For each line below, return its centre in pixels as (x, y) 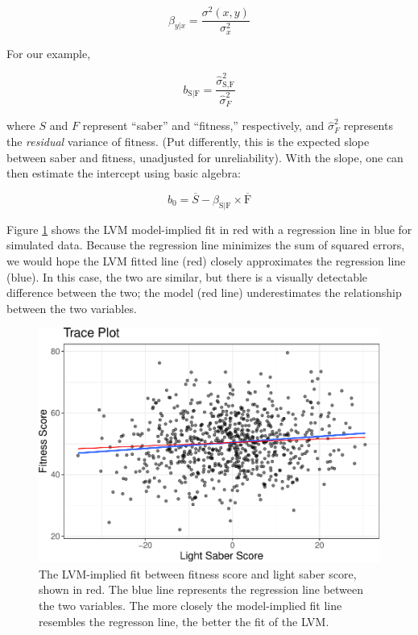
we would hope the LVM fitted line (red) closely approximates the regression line (206, 260)
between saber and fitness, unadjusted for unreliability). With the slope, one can (205, 157)
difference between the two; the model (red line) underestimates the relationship (204, 292)
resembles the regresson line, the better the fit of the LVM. (184, 621)
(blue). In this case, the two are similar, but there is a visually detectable (187, 276)
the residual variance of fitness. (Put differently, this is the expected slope (188, 141)
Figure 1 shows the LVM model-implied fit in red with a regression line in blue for (209, 229)
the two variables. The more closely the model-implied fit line (190, 605)
